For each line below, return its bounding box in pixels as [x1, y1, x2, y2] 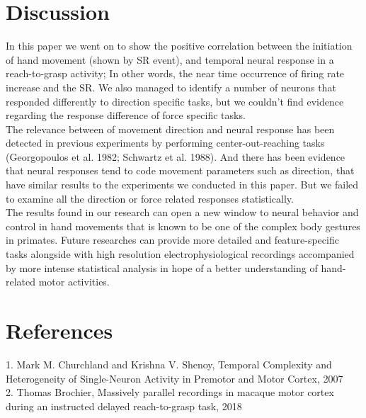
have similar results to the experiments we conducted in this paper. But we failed [6, 177, 359, 192]
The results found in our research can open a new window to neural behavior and [6, 205, 359, 220]
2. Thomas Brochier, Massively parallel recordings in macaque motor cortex [6, 385, 334, 400]
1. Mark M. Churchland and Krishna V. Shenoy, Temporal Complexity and [6, 356, 332, 371]
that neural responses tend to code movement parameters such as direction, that [6, 163, 355, 178]
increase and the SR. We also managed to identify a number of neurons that [6, 79, 336, 94]
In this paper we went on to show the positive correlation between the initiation [6, 38, 353, 53]
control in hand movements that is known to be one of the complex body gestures [6, 218, 360, 233]
